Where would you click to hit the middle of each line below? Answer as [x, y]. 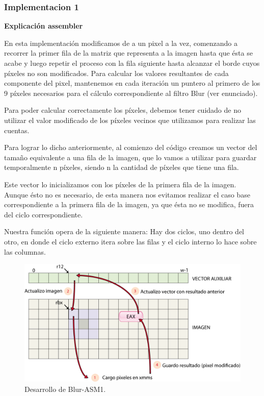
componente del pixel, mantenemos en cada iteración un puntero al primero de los [132, 83]
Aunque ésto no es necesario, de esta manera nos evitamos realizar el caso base [127, 194]
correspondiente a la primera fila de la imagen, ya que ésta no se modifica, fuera [129, 204]
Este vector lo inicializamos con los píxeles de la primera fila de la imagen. [120, 184]
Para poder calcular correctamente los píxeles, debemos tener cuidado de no [123, 110]
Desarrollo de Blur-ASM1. [65, 389]
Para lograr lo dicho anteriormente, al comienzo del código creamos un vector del [131, 147]
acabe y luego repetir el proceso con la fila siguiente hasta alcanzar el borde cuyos [132, 63]
